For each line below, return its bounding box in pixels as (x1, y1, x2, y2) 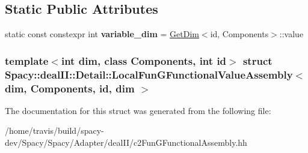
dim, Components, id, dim (5, 80, 135, 95)
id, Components (210, 28, 269, 40)
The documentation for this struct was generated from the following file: (5, 104, 271, 116)
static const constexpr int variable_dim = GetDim (5, 28, 199, 40)
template (5, 53, 49, 68)
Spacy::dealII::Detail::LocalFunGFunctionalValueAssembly (5, 67, 293, 82)
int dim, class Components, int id (61, 53, 227, 68)
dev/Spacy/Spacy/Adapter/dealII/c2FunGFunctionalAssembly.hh (5, 136, 247, 149)
